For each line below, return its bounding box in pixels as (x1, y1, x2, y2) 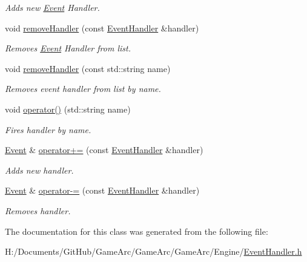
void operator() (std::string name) (5, 102, 131, 115)
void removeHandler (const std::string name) (5, 62, 171, 74)
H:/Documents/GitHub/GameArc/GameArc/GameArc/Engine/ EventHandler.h (5, 245, 302, 258)
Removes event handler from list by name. (5, 82, 161, 95)
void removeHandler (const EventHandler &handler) (5, 21, 199, 34)
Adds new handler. (5, 163, 74, 176)
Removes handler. (5, 204, 71, 217)
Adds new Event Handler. (5, 1, 100, 13)
